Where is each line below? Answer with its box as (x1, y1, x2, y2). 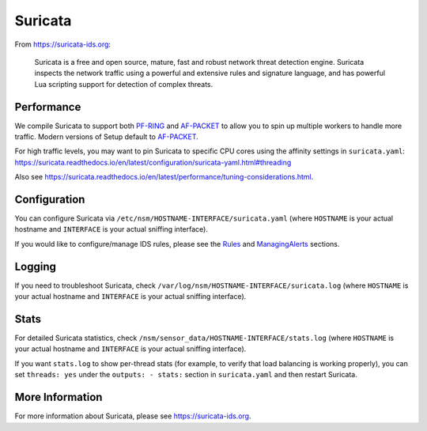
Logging (14, 259, 57, 273)
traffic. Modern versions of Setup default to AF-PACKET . (14, 132, 199, 142)
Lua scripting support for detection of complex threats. (34, 79, 213, 89)
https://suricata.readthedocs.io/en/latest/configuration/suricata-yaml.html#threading (14, 157, 292, 167)
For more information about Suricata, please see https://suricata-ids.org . (14, 411, 251, 421)
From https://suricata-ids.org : (14, 40, 111, 49)
